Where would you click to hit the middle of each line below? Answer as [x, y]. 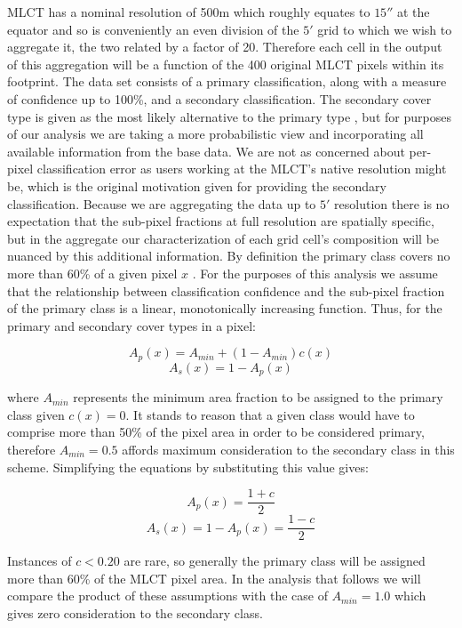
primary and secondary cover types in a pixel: [131, 325]
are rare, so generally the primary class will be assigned [275, 561]
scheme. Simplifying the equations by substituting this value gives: [188, 467]
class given [36, 414]
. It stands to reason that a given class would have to [270, 414]
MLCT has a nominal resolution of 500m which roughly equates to [189, 12]
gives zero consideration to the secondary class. [135, 613]
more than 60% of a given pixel [92, 273]
